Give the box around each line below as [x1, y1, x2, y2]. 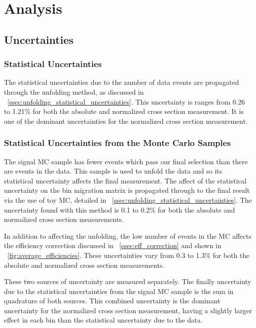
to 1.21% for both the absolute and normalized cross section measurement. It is [4, 106, 244, 116]
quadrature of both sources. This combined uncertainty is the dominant [4, 295, 220, 306]
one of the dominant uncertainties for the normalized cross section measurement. [4, 115, 248, 126]
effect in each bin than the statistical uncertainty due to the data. [4, 315, 203, 325]
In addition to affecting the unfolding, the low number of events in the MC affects [4, 230, 252, 241]
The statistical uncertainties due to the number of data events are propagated [4, 77, 239, 87]
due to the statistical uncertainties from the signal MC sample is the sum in [4, 286, 234, 296]
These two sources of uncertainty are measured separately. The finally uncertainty [4, 276, 252, 287]
